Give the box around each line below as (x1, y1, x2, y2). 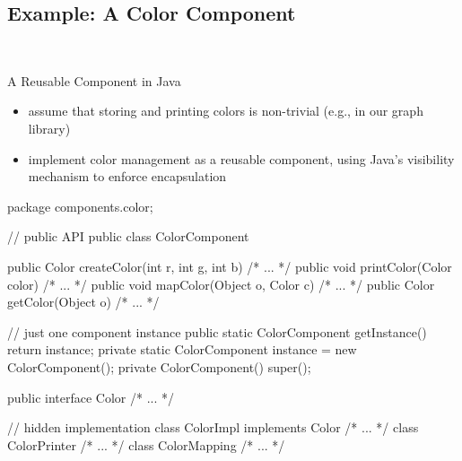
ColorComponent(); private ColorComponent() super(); (7, 357, 311, 376)
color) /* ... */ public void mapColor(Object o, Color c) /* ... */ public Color (7, 274, 435, 293)
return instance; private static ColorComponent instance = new (7, 340, 357, 359)
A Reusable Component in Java (7, 71, 181, 90)
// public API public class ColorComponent (7, 227, 249, 246)
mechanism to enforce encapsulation (28, 167, 227, 186)
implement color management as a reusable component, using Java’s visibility (28, 149, 455, 168)
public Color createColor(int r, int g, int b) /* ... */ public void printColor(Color (7, 257, 452, 275)
